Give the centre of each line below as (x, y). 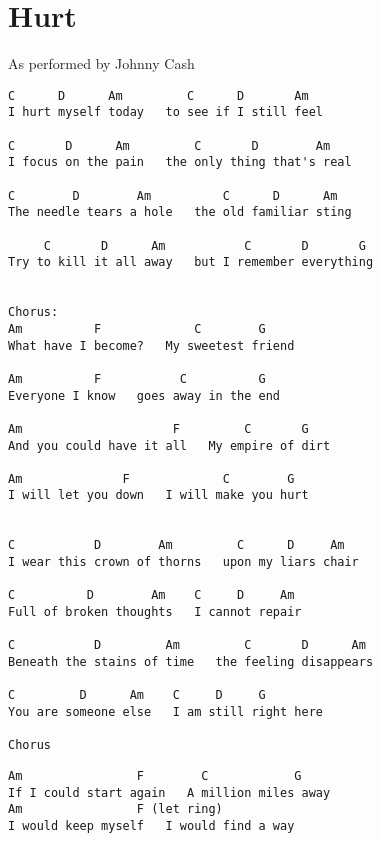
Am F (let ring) (115, 809)
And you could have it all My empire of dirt (169, 445)
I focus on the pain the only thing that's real (180, 162)
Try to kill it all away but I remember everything (191, 262)
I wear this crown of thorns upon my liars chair (183, 562)
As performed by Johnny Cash (101, 63)
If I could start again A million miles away (169, 792)
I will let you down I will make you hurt (158, 495)
